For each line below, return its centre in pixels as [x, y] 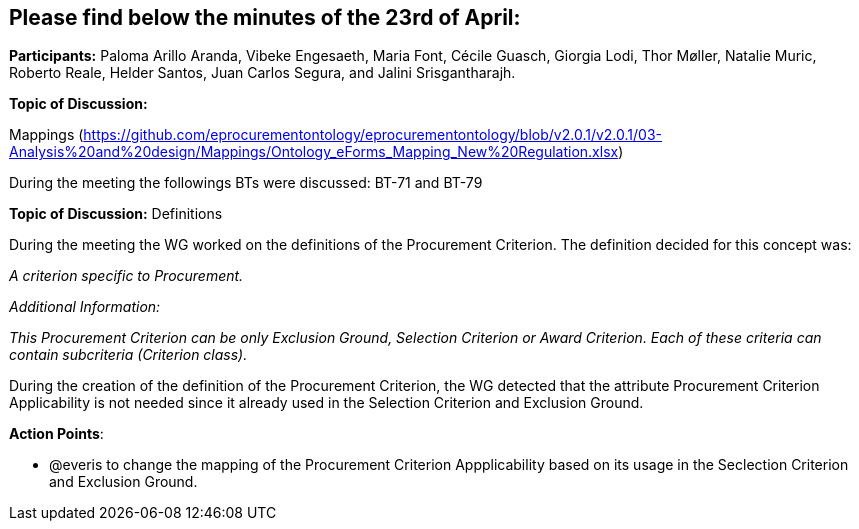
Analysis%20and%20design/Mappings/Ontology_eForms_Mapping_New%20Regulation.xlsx [314, 152]
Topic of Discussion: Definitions [116, 214]
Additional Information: [85, 307]
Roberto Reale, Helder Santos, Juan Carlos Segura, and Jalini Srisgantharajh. [262, 73]
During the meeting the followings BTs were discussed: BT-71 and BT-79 [246, 183]
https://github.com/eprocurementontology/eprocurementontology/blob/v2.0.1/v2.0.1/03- [372, 135]
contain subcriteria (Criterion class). [128, 355]
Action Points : [56, 434]
